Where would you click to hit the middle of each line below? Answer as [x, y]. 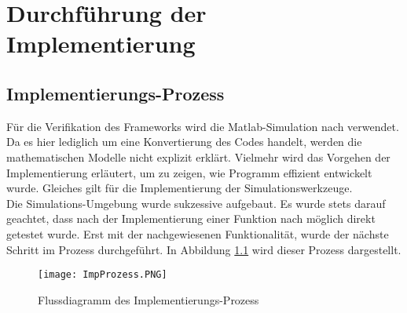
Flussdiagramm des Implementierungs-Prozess [148, 299]
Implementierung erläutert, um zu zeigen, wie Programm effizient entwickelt [189, 172]
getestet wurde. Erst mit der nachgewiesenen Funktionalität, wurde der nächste [198, 233]
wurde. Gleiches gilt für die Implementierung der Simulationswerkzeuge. [180, 188]
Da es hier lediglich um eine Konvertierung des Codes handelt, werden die [184, 142]
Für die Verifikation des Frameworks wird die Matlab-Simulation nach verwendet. [203, 126]
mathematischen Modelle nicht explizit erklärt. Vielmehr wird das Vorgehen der [198, 156]
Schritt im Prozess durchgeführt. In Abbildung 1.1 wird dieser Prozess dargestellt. [204, 249]
